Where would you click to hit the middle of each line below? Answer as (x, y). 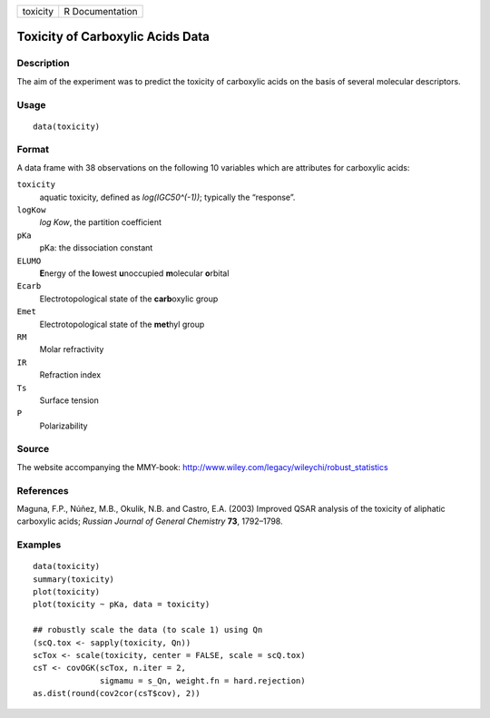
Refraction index (70, 375)
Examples (39, 545)
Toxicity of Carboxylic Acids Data (113, 37)
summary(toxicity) (74, 579)
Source (33, 449)
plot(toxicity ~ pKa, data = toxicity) (122, 605)
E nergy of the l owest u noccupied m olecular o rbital (134, 273)
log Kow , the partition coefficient (101, 222)
